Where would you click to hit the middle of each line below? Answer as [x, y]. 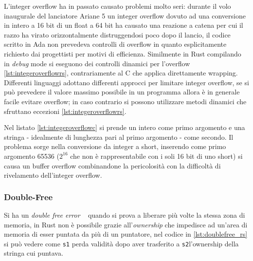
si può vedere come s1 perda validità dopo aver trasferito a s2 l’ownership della [121, 243]
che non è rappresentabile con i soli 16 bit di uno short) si [156, 156]
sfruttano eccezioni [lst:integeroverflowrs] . [65, 111]
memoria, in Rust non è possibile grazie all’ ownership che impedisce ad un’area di [126, 224]
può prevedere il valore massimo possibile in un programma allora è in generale [122, 92]
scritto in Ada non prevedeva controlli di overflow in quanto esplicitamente [115, 44]
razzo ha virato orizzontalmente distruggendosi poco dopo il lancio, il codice [117, 34]
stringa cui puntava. [34, 253]
